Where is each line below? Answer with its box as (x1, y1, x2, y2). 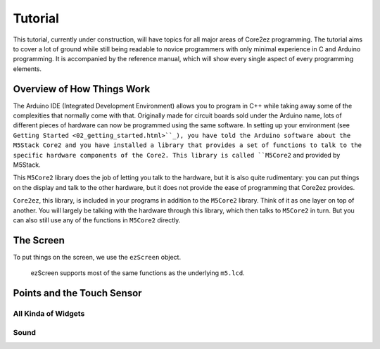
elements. (13, 64, 42, 73)
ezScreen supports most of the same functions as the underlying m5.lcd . (30, 269, 246, 277)
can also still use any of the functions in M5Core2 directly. (13, 215, 181, 224)
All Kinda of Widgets (13, 309, 85, 318)
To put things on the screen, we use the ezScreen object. (13, 253, 182, 261)
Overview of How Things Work (13, 83, 151, 95)
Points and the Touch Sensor (13, 287, 142, 299)
